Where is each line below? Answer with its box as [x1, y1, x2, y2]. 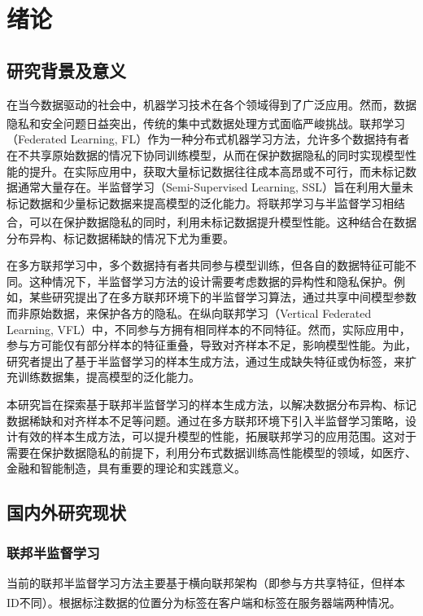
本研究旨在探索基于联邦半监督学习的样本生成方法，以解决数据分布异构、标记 [7, 395, 416, 412]
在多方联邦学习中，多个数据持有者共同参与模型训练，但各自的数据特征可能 [7, 257, 405, 274]
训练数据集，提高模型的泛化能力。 [17, 368, 200, 385]
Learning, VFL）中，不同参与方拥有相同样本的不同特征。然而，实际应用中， [7, 320, 411, 337]
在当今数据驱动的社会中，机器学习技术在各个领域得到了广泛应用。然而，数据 [7, 95, 416, 112]
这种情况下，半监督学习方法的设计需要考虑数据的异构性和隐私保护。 [28, 272, 394, 289]
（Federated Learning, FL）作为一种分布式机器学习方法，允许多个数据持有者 [7, 130, 410, 147]
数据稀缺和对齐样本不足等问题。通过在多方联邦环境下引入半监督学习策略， [7, 411, 405, 429]
